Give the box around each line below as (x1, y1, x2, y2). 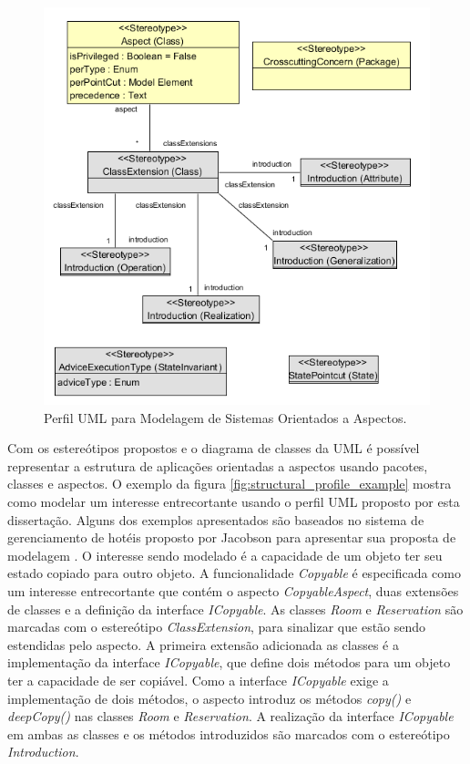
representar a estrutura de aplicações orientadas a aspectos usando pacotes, (7, 456, 428, 475)
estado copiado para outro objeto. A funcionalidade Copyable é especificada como (7, 563, 461, 583)
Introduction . (7, 742, 79, 761)
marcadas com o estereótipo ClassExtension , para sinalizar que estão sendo (7, 617, 426, 636)
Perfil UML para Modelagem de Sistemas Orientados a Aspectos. (44, 408, 407, 427)
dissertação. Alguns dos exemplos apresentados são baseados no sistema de (7, 510, 424, 529)
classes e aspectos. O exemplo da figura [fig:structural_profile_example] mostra (7, 474, 452, 493)
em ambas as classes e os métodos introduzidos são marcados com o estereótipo (7, 724, 450, 743)
